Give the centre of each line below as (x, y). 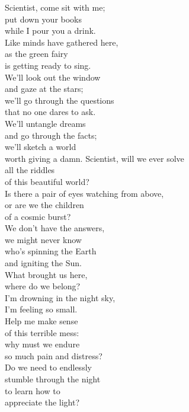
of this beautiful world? (47, 181)
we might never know (43, 239)
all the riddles (30, 170)
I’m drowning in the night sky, (60, 297)
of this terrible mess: (42, 332)
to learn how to (33, 390)
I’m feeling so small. (41, 309)
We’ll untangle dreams (45, 123)
